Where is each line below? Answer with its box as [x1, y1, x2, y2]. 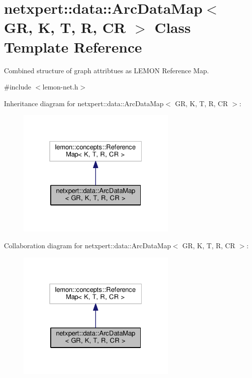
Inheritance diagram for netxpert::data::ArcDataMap [4, 98, 164, 108]
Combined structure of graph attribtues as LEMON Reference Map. [4, 65, 209, 75]
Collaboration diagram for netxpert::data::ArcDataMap [4, 240, 171, 250]
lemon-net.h [42, 82, 78, 92]
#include [4, 82, 31, 92]
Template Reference [4, 36, 142, 57]
